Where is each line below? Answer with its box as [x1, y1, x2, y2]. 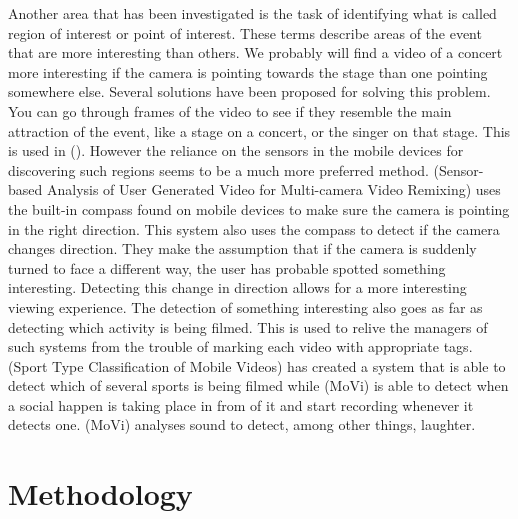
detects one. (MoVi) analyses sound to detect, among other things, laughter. [8, 414, 476, 435]
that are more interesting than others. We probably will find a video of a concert [8, 42, 503, 63]
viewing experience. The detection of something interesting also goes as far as [8, 296, 483, 317]
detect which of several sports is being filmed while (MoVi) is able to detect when [8, 375, 509, 396]
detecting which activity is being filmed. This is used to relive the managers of [8, 316, 488, 337]
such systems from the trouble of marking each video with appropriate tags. [8, 336, 473, 357]
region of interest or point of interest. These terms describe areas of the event [8, 22, 482, 43]
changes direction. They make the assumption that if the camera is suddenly [8, 238, 477, 259]
